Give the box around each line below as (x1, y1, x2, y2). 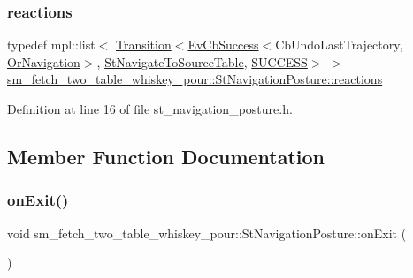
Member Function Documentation (7, 142, 325, 169)
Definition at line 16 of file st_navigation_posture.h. (7, 100, 293, 117)
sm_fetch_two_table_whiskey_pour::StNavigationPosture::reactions (7, 70, 383, 88)
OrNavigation (7, 52, 80, 71)
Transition (115, 35, 172, 54)
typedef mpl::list (7, 35, 96, 54)
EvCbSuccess (187, 35, 259, 54)
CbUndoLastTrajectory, (275, 35, 403, 54)
